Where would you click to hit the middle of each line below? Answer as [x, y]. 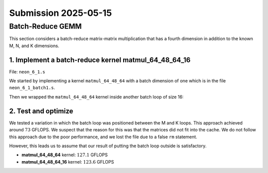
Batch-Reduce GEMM [45, 26]
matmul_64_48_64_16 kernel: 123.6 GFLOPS [68, 162]
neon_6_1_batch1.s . [32, 88]
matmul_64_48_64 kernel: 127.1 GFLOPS [65, 155]
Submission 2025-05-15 [61, 13]
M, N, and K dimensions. [34, 46]
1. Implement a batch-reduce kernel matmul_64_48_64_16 [100, 60]
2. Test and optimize [41, 111]
